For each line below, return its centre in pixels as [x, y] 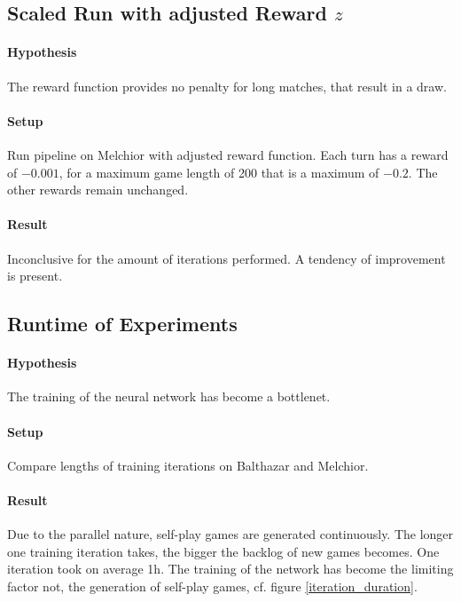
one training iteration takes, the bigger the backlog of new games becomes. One [223, 551]
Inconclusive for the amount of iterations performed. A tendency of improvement [227, 258]
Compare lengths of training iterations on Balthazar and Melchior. [188, 465]
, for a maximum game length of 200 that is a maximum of [219, 172]
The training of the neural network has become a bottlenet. [169, 396]
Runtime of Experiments [122, 324]
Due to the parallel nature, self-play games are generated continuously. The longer [230, 534]
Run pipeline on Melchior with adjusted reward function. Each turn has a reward [228, 154]
